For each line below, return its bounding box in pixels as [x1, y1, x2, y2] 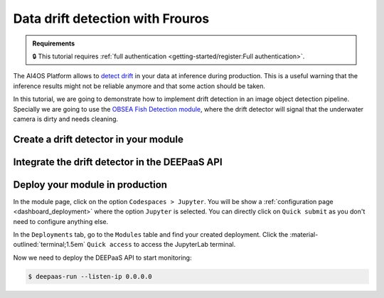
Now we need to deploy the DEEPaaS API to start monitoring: [13, 253, 192, 262]
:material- [289, 230, 319, 238]
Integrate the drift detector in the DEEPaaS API [13, 156, 223, 168]
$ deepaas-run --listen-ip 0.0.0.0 [28, 272, 152, 280]
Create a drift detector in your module [13, 133, 184, 145]
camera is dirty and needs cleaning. [13, 115, 119, 123]
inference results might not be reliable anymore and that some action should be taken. [13, 82, 266, 90]
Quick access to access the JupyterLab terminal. [86, 240, 236, 249]
